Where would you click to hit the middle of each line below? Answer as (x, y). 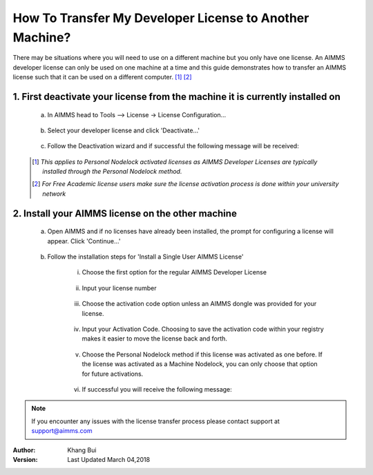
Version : (25, 459)
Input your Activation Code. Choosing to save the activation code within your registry (203, 329)
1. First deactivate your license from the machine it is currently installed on (177, 97)
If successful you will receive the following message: (157, 389)
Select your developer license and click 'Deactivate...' (124, 130)
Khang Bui (82, 450)
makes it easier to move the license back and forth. (155, 338)
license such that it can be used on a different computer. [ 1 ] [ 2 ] (102, 77)
